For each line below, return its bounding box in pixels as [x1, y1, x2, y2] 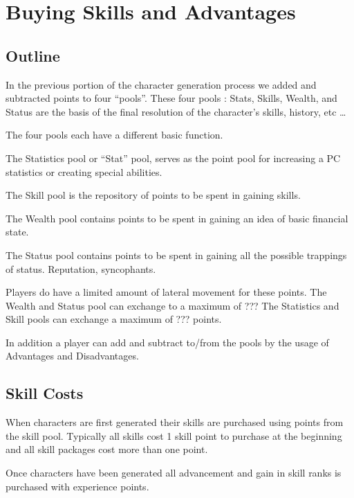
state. [6, 224, 29, 239]
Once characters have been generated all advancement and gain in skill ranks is [6, 465, 342, 480]
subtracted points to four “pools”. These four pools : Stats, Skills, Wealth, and [6, 91, 337, 105]
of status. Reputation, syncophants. [6, 261, 156, 276]
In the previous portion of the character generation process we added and [6, 77, 317, 91]
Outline [6, 44, 60, 66]
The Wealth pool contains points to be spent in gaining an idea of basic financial [6, 211, 348, 225]
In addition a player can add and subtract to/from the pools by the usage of [6, 335, 329, 349]
